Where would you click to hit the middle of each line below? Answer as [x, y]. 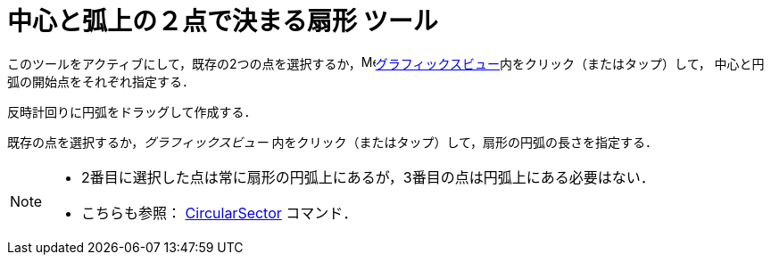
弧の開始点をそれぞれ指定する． [101, 81]
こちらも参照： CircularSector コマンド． [220, 213]
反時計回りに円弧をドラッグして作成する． [132, 111]
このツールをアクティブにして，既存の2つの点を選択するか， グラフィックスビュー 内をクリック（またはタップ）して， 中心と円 [386, 63]
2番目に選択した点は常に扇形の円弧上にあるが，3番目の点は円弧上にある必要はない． [368, 177]
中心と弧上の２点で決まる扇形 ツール [223, 21]
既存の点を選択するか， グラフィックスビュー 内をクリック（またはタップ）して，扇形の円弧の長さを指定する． [333, 142]
